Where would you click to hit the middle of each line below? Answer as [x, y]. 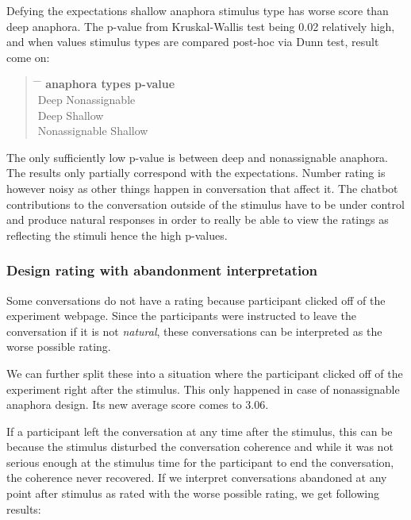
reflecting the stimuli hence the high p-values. [117, 235]
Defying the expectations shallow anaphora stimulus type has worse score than [198, 10]
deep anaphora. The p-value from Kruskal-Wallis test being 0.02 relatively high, [201, 26]
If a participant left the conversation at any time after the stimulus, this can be [200, 431]
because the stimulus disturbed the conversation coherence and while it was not [200, 447]
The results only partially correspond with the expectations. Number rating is [196, 173]
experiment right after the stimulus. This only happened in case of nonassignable [203, 389]
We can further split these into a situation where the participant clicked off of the [205, 373]
